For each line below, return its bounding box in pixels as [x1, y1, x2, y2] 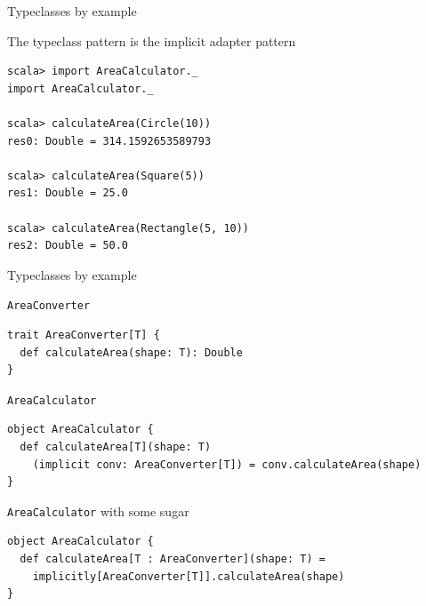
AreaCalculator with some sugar [7, 501, 189, 520]
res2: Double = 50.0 [7, 239, 129, 252]
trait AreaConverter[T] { [7, 328, 160, 341]
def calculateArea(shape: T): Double [20, 346, 243, 359]
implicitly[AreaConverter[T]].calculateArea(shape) [32, 570, 345, 583]
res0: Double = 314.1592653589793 [7, 134, 212, 148]
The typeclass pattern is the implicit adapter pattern [7, 31, 296, 50]
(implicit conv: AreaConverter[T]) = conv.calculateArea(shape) [32, 458, 422, 471]
